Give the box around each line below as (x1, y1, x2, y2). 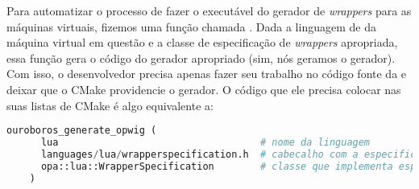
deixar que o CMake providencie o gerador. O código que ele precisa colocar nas (6, 80, 401, 97)
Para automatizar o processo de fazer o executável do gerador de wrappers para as (6, 2, 412, 18)
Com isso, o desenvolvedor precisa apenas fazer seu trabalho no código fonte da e (6, 65, 407, 82)
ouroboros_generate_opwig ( (6, 125, 157, 137)
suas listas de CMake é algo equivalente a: (6, 97, 214, 113)
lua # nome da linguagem (40, 137, 371, 149)
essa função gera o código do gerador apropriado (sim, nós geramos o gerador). (6, 49, 396, 66)
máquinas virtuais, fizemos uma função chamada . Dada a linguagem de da (6, 18, 376, 35)
